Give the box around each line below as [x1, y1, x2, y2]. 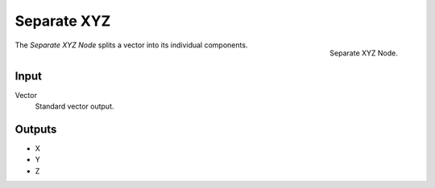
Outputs [14, 122, 57, 136]
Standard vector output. [35, 101, 114, 112]
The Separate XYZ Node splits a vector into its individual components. [14, 40, 248, 50]
